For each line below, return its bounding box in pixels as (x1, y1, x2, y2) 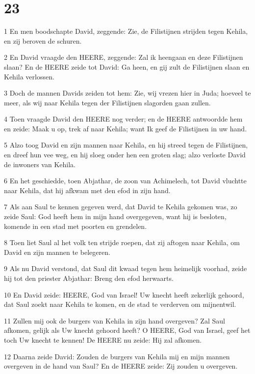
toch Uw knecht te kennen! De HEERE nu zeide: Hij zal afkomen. (4, 334, 202, 345)
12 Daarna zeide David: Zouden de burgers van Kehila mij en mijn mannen (4, 351, 230, 361)
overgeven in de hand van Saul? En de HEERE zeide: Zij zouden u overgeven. (4, 361, 238, 371)
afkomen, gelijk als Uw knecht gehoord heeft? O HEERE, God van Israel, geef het (4, 325, 251, 335)
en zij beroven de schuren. (4, 35, 82, 46)
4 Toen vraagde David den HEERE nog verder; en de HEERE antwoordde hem (4, 114, 243, 124)
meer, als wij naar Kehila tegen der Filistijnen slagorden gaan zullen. (4, 97, 211, 107)
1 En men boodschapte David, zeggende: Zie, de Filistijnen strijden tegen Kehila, (4, 26, 248, 36)
